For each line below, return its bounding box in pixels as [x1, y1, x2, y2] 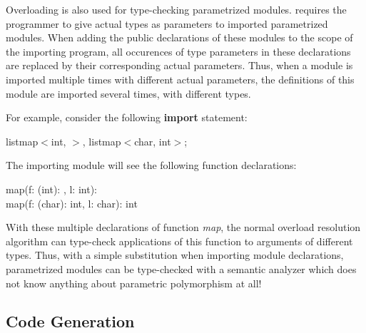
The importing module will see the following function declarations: [6, 158, 297, 173]
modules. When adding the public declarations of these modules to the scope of [6, 30, 353, 45]
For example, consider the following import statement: [6, 110, 248, 125]
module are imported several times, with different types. [6, 86, 251, 101]
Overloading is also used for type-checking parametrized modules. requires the [6, 2, 347, 16]
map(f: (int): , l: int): [6, 181, 97, 196]
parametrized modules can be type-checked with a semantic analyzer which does [6, 261, 357, 276]
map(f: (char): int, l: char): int [6, 195, 138, 210]
